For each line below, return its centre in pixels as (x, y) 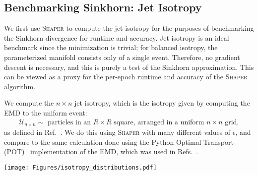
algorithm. (20, 86)
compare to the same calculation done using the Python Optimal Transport (119, 142)
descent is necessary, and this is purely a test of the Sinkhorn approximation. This (129, 67)
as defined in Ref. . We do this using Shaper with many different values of (117, 132)
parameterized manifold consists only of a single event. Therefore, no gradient (122, 57)
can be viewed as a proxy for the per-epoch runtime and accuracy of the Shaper (126, 77)
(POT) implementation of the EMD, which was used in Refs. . (101, 151)
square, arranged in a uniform (159, 122)
